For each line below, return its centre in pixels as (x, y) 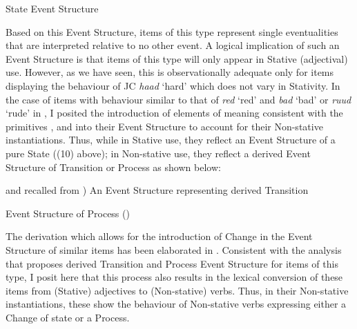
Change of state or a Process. (68, 317)
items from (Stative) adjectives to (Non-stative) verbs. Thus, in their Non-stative (177, 290)
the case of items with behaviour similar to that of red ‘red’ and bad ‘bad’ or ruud (178, 99)
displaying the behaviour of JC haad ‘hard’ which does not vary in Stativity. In (173, 85)
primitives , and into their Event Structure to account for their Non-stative (164, 126)
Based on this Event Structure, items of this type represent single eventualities (172, 31)
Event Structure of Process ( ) (68, 213)
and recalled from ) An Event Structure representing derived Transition (157, 190)
